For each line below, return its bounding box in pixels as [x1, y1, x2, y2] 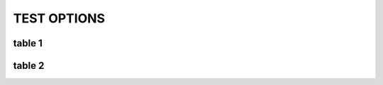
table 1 [13, 37, 43, 49]
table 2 [13, 60, 45, 72]
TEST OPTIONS [13, 11, 106, 26]
